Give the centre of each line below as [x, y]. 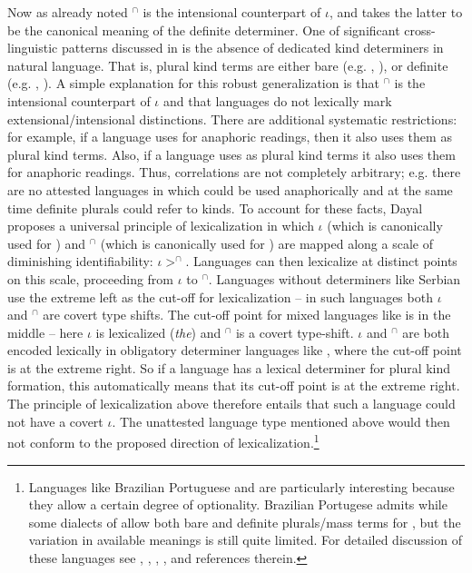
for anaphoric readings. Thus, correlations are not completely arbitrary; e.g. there [234, 172]
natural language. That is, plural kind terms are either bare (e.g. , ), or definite [228, 65]
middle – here [45, 332]
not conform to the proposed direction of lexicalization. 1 [163, 441]
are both [426, 332]
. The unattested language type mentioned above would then [281, 421]
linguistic [33, 48]
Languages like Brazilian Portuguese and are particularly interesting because [241, 486]
